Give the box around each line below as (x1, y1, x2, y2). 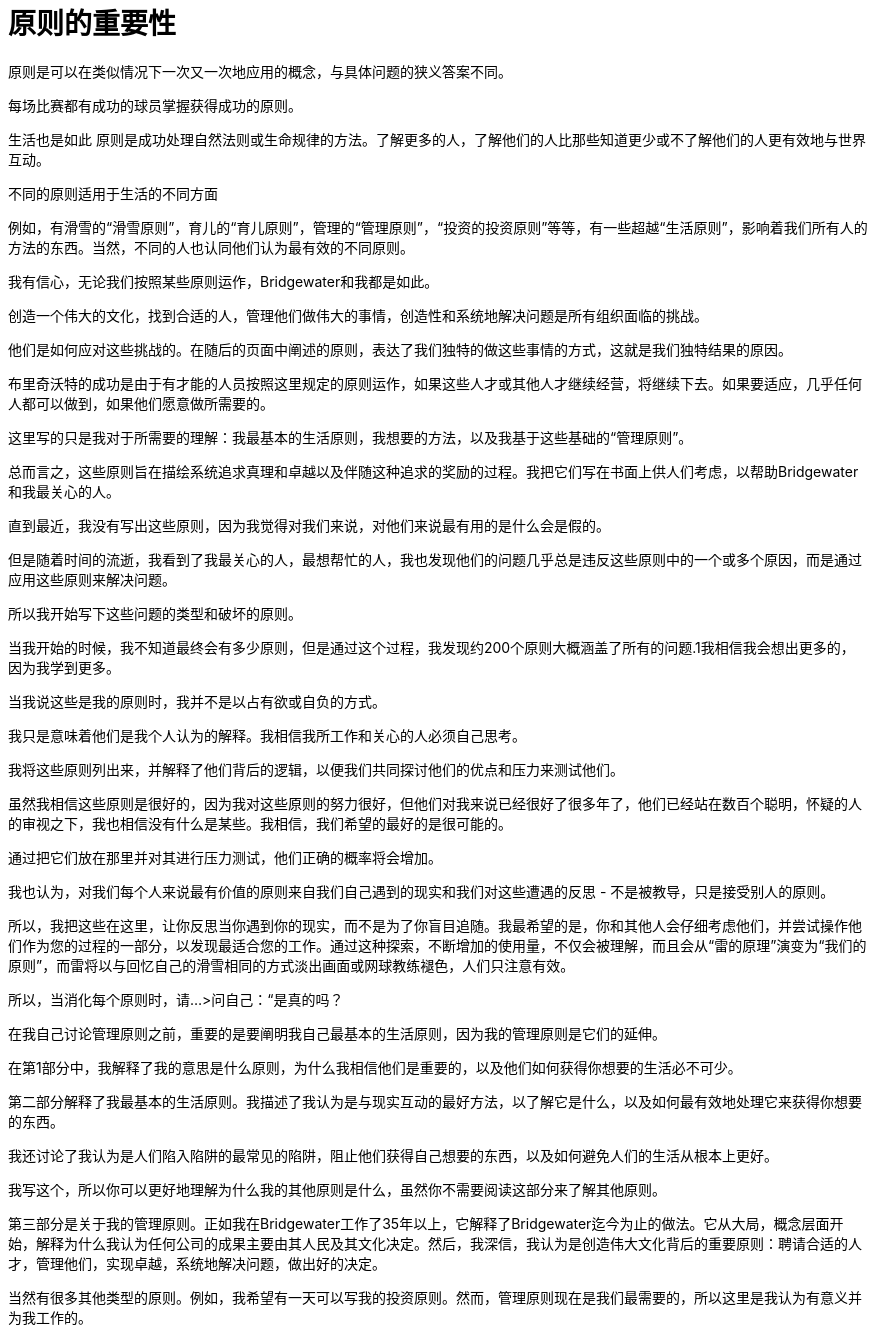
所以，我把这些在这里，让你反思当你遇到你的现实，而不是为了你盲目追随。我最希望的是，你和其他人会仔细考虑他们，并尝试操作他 (8, 916, 862, 934)
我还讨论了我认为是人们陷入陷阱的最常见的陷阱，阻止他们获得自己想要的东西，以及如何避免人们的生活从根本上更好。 (8, 1146, 778, 1164)
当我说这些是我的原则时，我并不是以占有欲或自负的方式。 (8, 692, 386, 710)
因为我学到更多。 (8, 658, 120, 676)
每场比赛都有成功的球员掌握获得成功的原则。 (8, 96, 302, 114)
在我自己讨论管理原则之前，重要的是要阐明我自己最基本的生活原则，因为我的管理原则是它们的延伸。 (8, 1024, 666, 1042)
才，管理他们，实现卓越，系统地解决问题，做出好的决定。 (8, 1254, 386, 1272)
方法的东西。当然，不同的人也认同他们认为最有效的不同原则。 (8, 238, 414, 256)
